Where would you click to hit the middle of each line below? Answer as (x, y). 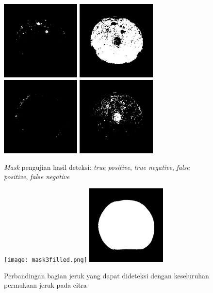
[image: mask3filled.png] (46, 260)
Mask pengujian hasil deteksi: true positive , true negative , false (97, 167)
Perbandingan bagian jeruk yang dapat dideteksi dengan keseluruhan (106, 275)
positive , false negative (37, 176)
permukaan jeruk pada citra (45, 285)
